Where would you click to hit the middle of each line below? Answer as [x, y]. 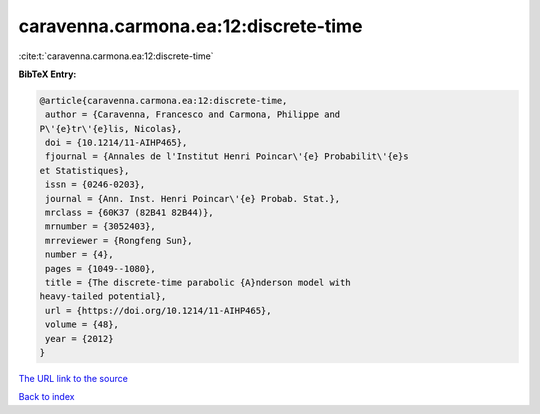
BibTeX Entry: [47, 74]
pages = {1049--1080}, [101, 268]
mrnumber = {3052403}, [101, 226]
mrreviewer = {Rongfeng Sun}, [119, 240]
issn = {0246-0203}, [95, 184]
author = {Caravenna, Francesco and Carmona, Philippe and [193, 114]
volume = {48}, [82, 324]
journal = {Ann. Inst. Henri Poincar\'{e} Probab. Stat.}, [193, 198]
